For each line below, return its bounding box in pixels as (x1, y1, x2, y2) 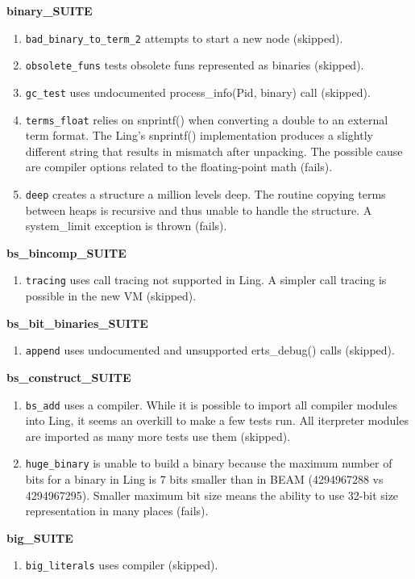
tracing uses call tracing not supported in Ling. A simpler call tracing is (25, 271, 387, 288)
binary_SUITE (6, 2, 93, 19)
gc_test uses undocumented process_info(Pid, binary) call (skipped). (25, 83, 371, 100)
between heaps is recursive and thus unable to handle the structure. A (25, 201, 372, 218)
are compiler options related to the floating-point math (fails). (25, 158, 333, 175)
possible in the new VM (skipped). (25, 287, 197, 304)
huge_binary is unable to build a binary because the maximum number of (25, 455, 392, 472)
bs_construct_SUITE (6, 368, 131, 385)
